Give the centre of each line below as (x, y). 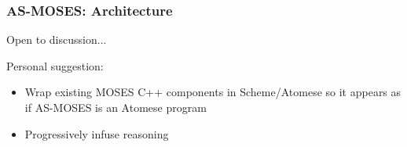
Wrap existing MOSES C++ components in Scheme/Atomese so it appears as (213, 92)
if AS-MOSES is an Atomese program (115, 107)
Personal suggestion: (55, 65)
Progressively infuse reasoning (97, 133)
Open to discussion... (57, 39)
